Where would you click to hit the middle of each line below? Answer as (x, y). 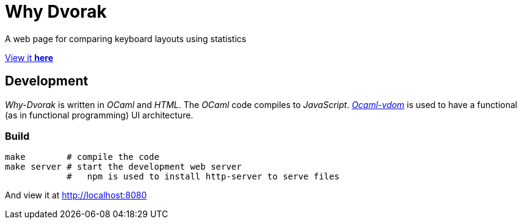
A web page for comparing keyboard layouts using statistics (126, 38)
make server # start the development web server (123, 167)
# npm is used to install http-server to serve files (203, 177)
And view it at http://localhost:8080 (76, 195)
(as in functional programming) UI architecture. (99, 115)
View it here (29, 57)
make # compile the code (82, 157)
